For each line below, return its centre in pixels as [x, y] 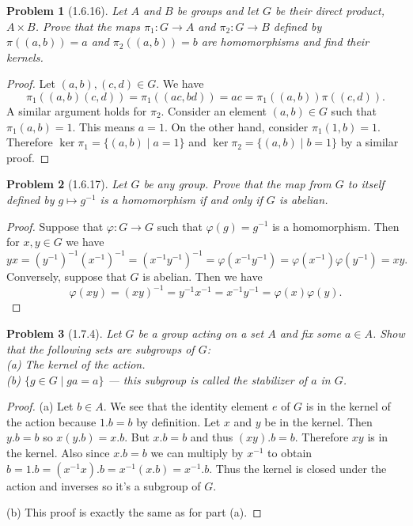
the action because [51, 421]
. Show [389, 333]
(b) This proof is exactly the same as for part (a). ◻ [134, 512]
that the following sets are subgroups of [100, 348]
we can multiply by [197, 453]
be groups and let [218, 10]
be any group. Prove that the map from [237, 184]
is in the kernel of [348, 406]
